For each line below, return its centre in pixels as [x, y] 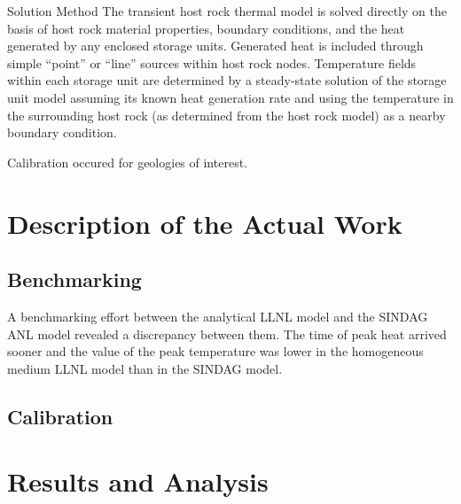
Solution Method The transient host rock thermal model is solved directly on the [227, 11]
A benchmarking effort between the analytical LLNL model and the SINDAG [218, 316]
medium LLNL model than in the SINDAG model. [145, 368]
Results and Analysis [138, 481]
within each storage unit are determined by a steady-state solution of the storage [227, 80]
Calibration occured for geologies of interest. [127, 162]
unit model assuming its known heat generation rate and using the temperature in [230, 97]
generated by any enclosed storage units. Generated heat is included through [215, 46]
